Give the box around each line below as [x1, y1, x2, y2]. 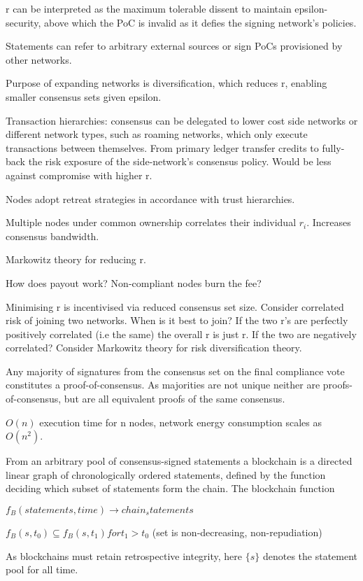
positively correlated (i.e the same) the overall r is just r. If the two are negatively [6, 326, 357, 341]
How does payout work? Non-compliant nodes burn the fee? [6, 275, 262, 290]
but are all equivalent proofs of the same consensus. [64, 391, 285, 406]
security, [6, 15, 41, 29]
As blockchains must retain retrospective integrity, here [6, 548, 243, 563]
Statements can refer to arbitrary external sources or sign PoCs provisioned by [6, 38, 343, 53]
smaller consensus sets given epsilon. [6, 89, 162, 104]
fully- [322, 140, 345, 155]
